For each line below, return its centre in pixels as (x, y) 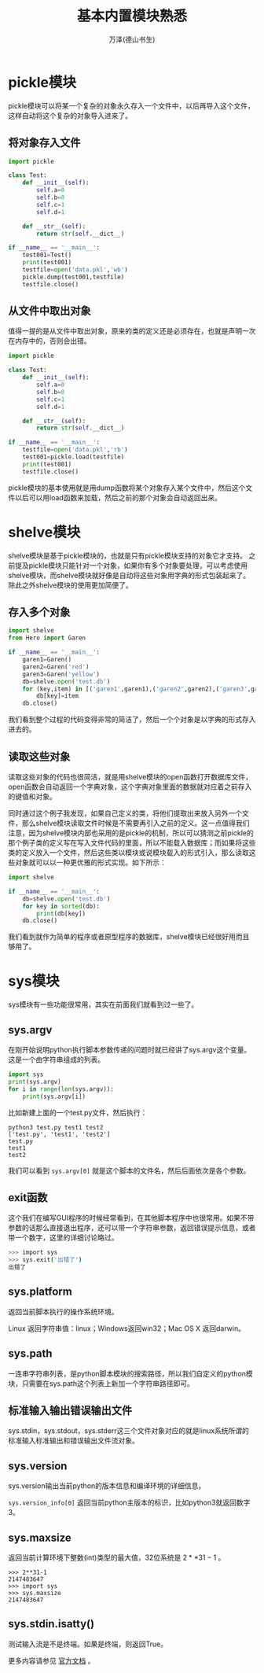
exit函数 (28, 1198)
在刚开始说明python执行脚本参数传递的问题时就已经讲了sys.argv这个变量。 (130, 1050)
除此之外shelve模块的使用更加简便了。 (71, 585)
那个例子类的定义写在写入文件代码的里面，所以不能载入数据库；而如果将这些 (132, 843)
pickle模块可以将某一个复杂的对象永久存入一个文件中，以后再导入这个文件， (132, 105)
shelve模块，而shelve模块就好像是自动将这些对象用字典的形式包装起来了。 (129, 575)
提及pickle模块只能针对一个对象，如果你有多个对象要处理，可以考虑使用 (131, 565)
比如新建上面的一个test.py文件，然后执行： (78, 1112)
